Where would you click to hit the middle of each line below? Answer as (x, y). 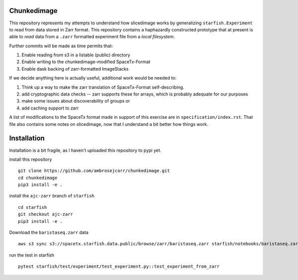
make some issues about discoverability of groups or (76, 101)
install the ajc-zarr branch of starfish (52, 196)
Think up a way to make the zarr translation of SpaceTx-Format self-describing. (103, 87)
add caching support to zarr (50, 108)
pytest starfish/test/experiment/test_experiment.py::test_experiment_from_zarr (119, 267)
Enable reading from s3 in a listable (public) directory (76, 55)
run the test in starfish (32, 255)
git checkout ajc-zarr (46, 214)
